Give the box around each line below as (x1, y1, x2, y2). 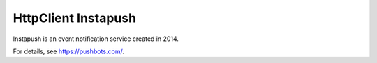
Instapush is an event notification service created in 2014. (13, 35, 179, 43)
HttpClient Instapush (13, 10, 136, 26)
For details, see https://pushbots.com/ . (13, 47, 125, 55)
